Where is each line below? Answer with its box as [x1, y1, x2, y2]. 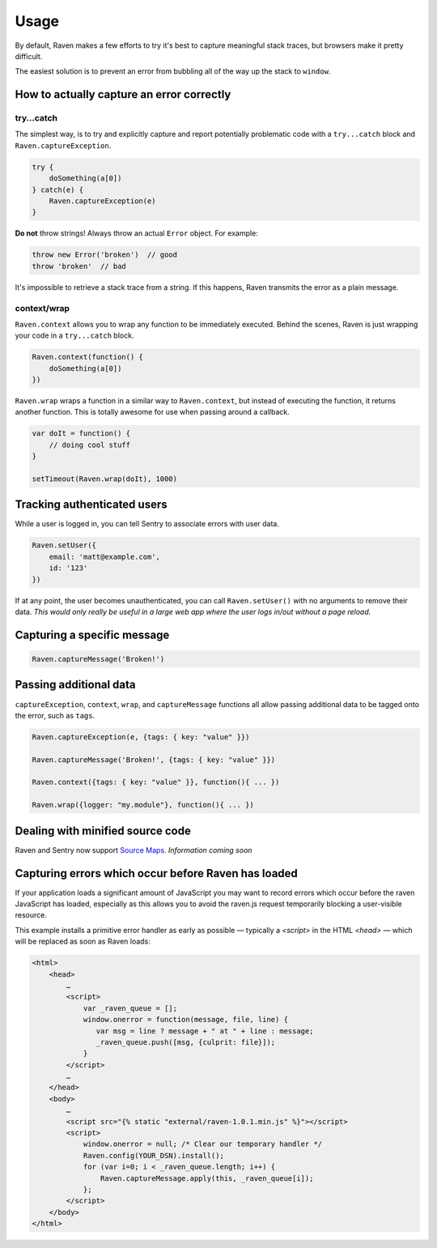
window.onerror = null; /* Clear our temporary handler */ [83, 1139, 323, 1149]
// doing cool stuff [49, 440, 131, 449]
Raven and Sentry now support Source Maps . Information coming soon [15, 845, 252, 854]
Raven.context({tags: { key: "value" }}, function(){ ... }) [32, 777, 280, 787]
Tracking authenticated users [15, 498, 168, 512]
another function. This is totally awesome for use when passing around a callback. [15, 407, 291, 417]
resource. [15, 910, 48, 920]
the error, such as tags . [15, 710, 95, 720]
